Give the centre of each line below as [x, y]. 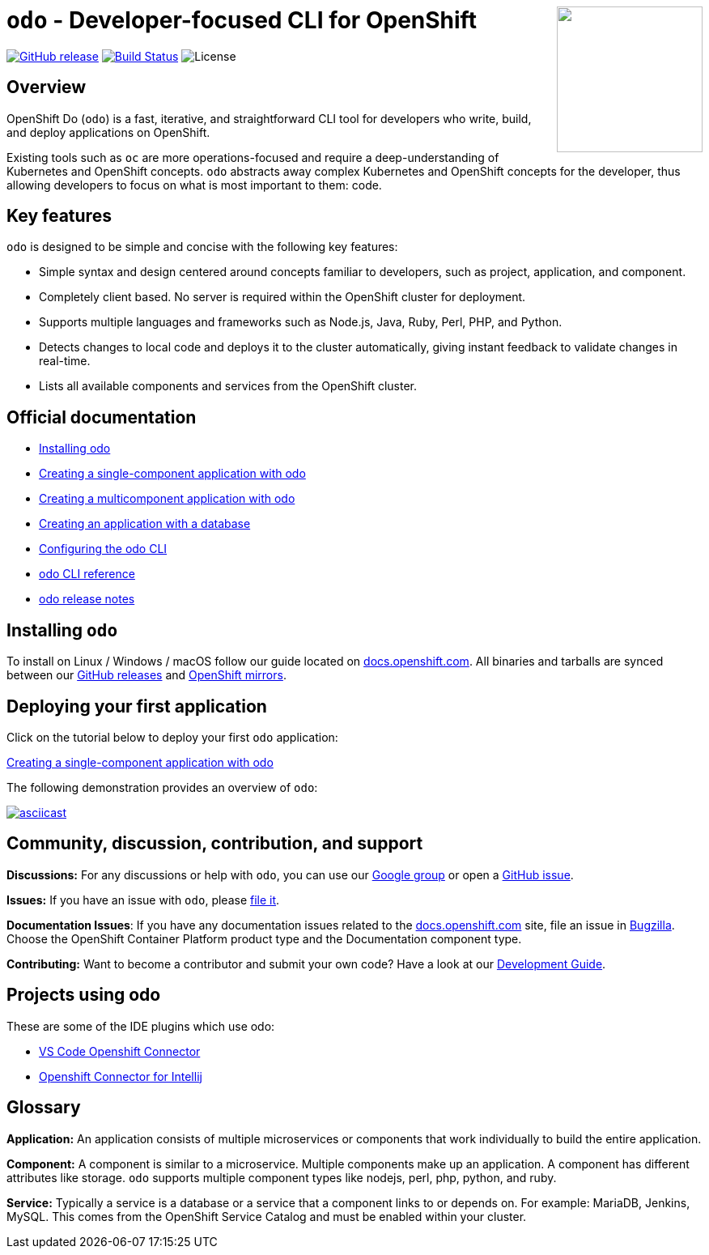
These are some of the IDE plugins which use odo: [141, 1026]
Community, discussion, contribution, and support [215, 844]
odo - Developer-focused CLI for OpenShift [242, 20]
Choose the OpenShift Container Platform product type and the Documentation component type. [264, 938]
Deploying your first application [137, 706]
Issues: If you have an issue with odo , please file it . [143, 900]
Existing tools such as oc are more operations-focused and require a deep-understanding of [253, 157]
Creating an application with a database [145, 524]
